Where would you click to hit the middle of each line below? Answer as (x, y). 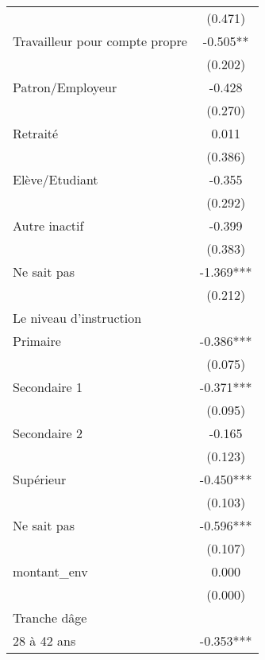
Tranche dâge (50, 617)
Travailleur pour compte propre (100, 41)
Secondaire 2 (48, 433)
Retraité (36, 133)
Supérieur (40, 479)
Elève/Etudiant (56, 179)
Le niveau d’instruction (77, 318)
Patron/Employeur (65, 87)
